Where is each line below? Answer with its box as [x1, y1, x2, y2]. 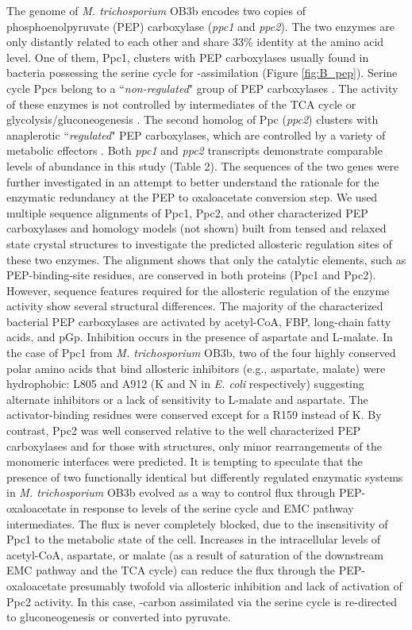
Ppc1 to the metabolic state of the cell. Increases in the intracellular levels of [6, 531, 381, 547]
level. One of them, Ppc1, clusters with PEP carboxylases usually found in [6, 48, 369, 65]
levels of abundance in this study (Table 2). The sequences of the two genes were [6, 157, 399, 174]
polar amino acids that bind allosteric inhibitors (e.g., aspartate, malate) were [6, 359, 386, 376]
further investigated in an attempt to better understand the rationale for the [6, 173, 379, 190]
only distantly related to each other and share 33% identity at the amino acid [6, 33, 384, 50]
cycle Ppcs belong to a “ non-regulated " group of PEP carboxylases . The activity [6, 79, 399, 96]
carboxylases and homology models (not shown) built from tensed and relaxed [6, 220, 387, 236]
